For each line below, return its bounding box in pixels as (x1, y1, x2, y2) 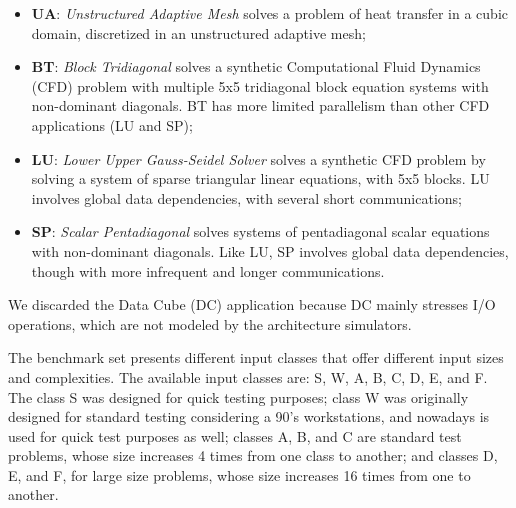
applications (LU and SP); (31, 114, 193, 135)
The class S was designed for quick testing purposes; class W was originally (8, 386, 469, 407)
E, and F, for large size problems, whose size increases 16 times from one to (8, 464, 471, 485)
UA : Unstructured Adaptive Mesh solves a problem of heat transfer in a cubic (31, 3, 509, 23)
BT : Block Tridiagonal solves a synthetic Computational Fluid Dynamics (31, 56, 481, 77)
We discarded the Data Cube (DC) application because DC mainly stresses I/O (8, 294, 496, 315)
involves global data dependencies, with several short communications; (31, 187, 462, 208)
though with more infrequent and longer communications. (31, 260, 385, 281)
